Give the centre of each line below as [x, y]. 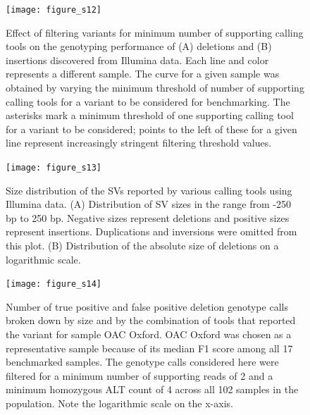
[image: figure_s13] [54, 168]
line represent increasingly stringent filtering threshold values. [139, 143]
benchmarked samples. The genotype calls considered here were [142, 362]
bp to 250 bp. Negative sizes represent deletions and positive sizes [148, 217]
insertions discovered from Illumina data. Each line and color [137, 60]
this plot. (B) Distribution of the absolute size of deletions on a [142, 246]
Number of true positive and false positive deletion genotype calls [147, 306]
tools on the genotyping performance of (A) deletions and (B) [139, 46]
